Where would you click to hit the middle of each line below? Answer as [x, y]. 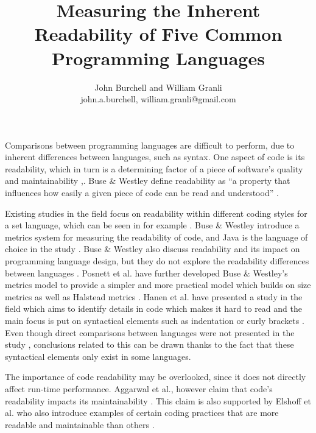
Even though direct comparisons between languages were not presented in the [150, 332]
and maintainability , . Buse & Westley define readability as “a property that [148, 181]
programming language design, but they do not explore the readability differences [157, 261]
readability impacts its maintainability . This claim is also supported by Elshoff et [158, 400]
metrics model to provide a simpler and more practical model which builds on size [158, 285]
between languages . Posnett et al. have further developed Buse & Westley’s [146, 273]
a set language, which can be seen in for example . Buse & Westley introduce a [152, 225]
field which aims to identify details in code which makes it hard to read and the [153, 308]
